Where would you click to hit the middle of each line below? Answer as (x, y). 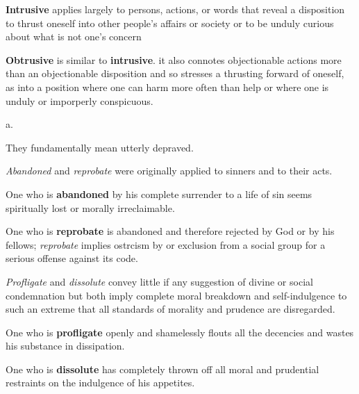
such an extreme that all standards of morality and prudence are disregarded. (170, 309)
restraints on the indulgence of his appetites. (100, 383)
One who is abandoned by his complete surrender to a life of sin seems (159, 194)
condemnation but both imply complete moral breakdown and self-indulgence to (176, 295)
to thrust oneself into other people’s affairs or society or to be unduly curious (170, 23)
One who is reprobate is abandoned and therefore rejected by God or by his (170, 231)
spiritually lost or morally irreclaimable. (90, 207)
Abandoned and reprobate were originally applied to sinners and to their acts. (169, 171)
